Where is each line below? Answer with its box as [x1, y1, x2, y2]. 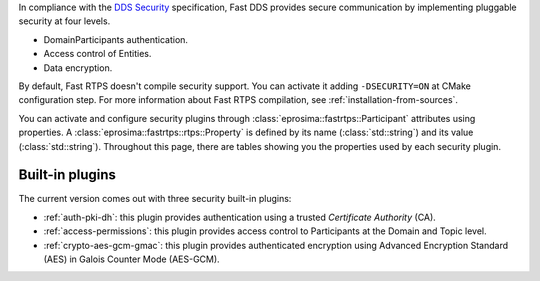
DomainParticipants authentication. [43, 33, 189, 45]
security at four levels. [18, 15, 111, 27]
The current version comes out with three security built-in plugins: [18, 193, 292, 205]
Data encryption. [43, 61, 113, 74]
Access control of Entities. [43, 48, 152, 60]
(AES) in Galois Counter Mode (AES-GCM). [43, 253, 220, 265]
